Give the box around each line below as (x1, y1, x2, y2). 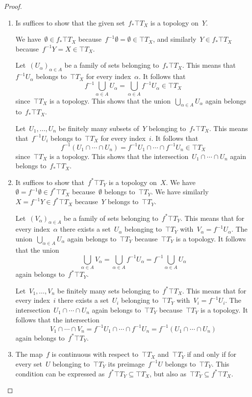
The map (15, 349, 43, 359)
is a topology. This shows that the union (50, 95, 171, 106)
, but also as (150, 368, 186, 378)
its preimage (108, 358, 145, 369)
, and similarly (152, 34, 197, 44)
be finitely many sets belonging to (57, 285, 159, 295)
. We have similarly (151, 186, 209, 197)
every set (15, 358, 42, 369)
